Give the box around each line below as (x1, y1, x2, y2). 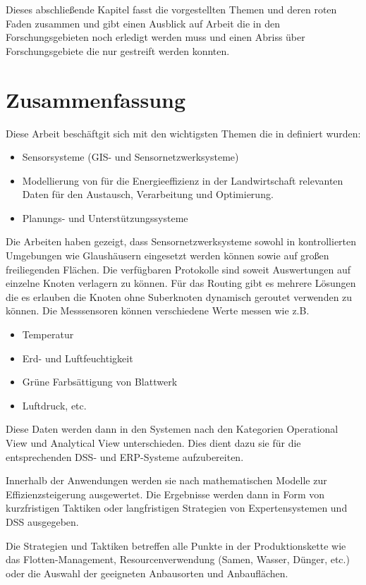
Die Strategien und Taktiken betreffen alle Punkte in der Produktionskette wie (6, 538, 346, 553)
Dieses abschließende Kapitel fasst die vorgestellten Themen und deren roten (6, 2, 337, 16)
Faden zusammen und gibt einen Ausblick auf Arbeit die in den (6, 16, 280, 30)
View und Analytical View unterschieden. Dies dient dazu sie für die (6, 436, 301, 450)
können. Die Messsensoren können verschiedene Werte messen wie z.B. (6, 303, 310, 318)
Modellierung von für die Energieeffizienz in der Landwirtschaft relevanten (22, 173, 343, 187)
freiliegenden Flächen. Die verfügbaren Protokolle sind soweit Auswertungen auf (6, 261, 351, 276)
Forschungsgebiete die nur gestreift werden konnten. (6, 43, 230, 58)
